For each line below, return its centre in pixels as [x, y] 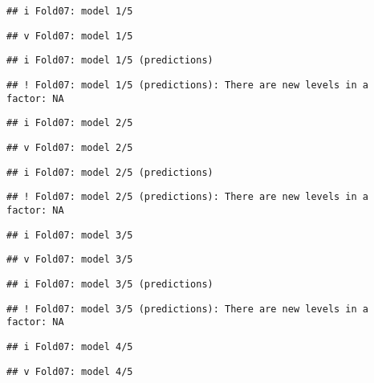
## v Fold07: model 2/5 [70, 147]
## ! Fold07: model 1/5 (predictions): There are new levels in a [188, 85]
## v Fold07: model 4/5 [70, 371]
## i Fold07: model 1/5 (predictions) [110, 61]
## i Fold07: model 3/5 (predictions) [110, 284]
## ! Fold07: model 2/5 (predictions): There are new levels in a [188, 197]
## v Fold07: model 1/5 [70, 36]
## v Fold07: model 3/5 [70, 260]
